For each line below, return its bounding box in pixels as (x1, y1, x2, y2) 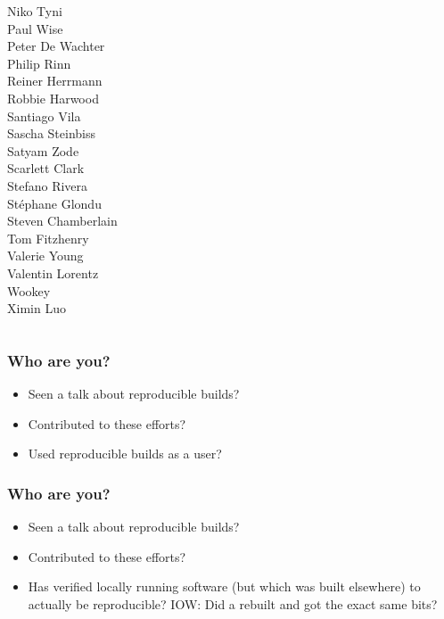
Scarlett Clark (7, 159, 85, 177)
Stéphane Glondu (7, 194, 102, 212)
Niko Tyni (7, 2, 62, 20)
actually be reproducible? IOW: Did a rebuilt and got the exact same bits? (28, 594, 438, 613)
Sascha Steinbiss (7, 124, 96, 143)
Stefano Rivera (7, 176, 88, 194)
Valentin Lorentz (7, 263, 99, 282)
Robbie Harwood (7, 88, 99, 107)
